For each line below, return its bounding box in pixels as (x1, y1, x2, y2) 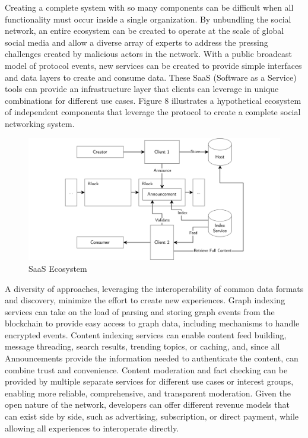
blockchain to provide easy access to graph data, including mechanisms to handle (5, 317, 300, 329)
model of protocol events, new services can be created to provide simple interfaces (5, 59, 302, 71)
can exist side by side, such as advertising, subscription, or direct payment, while (5, 410, 299, 423)
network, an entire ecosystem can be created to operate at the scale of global (5, 24, 284, 37)
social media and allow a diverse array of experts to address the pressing (5, 36, 268, 48)
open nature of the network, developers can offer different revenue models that (5, 398, 290, 411)
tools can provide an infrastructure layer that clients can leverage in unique (5, 82, 279, 95)
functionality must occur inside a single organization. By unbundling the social (5, 12, 291, 25)
